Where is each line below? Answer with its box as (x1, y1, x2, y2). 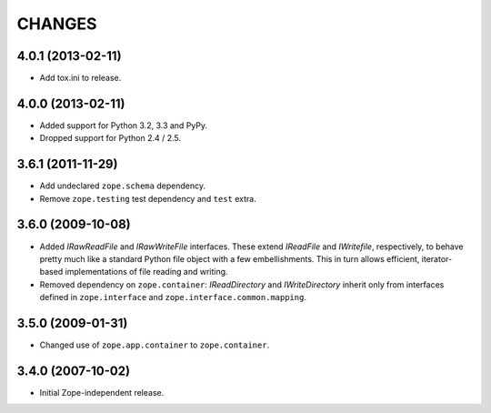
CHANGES (16, 14, 97, 34)
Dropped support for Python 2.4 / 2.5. (39, 133, 182, 144)
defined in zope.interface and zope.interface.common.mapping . (39, 292, 306, 303)
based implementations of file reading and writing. (39, 267, 228, 277)
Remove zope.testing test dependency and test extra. (39, 193, 256, 204)
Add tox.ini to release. (39, 73, 122, 84)
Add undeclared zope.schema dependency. (39, 180, 206, 191)
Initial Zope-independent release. (39, 387, 165, 398)
